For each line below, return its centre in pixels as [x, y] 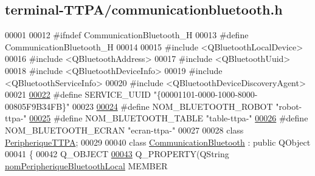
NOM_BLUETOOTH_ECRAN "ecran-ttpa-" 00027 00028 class [124, 130]
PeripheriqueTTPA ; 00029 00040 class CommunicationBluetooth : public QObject [158, 142]
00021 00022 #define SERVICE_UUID [78, 94]
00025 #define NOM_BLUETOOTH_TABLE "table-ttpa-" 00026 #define [169, 118]
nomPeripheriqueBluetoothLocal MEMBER [86, 165]
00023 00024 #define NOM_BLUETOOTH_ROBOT [173, 106]
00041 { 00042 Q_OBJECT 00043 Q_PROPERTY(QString [117, 154]
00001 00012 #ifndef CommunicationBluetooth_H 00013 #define [127, 35]
